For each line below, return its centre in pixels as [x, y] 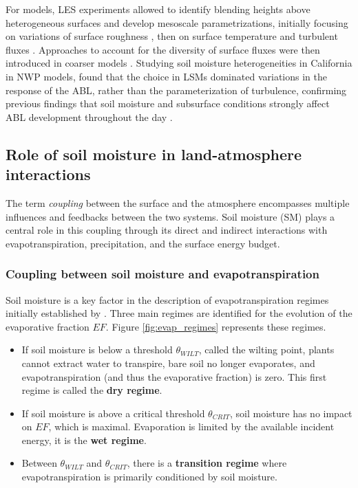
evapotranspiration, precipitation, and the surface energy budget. [143, 243]
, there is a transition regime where [207, 463]
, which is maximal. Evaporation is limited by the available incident [191, 426]
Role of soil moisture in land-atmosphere [154, 154]
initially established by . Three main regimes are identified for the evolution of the [179, 313]
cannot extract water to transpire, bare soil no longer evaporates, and [168, 363]
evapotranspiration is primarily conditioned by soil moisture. [149, 477]
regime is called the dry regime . [92, 390]
